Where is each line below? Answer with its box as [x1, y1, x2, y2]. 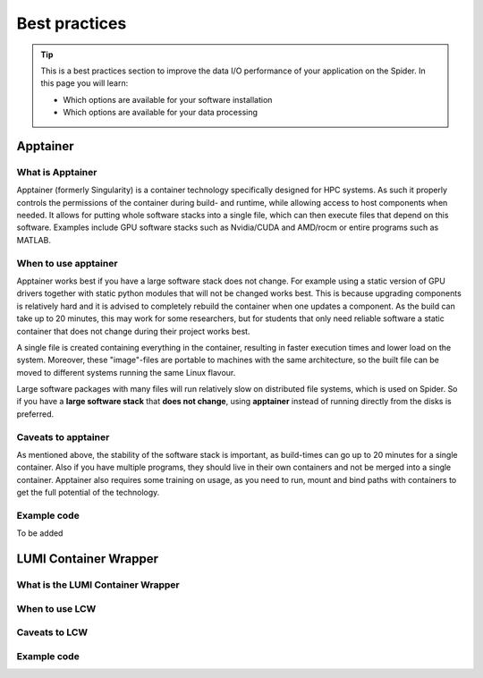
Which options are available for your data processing [63, 107, 258, 118]
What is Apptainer [16, 165, 97, 178]
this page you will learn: [40, 78, 129, 89]
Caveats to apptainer [16, 430, 110, 443]
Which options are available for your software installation [63, 94, 273, 105]
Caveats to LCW [16, 626, 89, 639]
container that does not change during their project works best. [16, 326, 250, 336]
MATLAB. [16, 234, 51, 245]
